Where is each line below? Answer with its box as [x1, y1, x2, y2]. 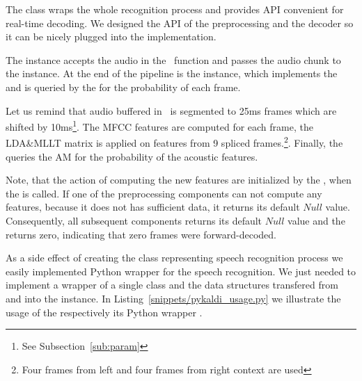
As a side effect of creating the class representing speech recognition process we [6, 250, 343, 265]
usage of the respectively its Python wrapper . [6, 305, 203, 319]
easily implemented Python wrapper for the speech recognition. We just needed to [6, 264, 356, 278]
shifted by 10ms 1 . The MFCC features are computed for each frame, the [6, 117, 313, 133]
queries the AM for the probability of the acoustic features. [6, 149, 258, 163]
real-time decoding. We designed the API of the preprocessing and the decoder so [6, 15, 354, 30]
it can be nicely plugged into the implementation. [6, 29, 217, 44]
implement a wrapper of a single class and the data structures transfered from [6, 277, 338, 292]
